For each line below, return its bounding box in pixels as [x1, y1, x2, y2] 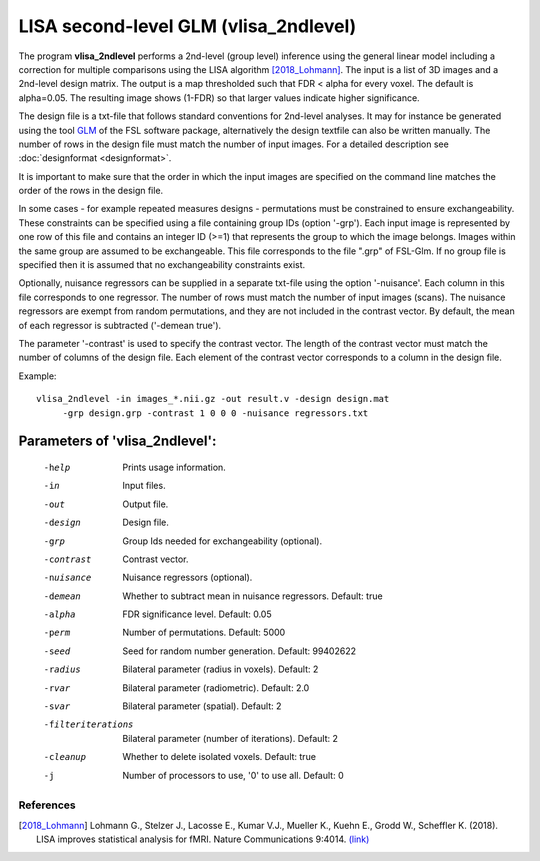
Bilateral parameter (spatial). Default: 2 [122, 700, 282, 712]
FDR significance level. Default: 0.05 [122, 608, 272, 620]
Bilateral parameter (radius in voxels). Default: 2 [122, 663, 319, 675]
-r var [43, 682, 71, 694]
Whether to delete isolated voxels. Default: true [122, 751, 317, 763]
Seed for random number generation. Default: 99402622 [122, 645, 357, 657]
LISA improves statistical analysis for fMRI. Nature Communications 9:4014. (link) [36, 833, 370, 845]
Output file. [122, 498, 169, 510]
